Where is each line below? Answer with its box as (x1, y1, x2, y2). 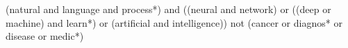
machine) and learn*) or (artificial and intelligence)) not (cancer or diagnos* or (6, 15, 342, 29)
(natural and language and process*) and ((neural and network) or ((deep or (6, 2, 331, 16)
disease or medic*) (6, 29, 84, 43)
